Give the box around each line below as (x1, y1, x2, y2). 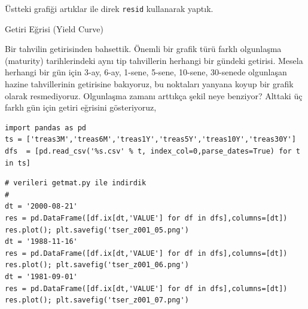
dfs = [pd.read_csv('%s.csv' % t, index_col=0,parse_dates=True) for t (5, 147, 300, 155)
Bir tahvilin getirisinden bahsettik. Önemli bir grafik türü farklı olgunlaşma (5, 42, 282, 55)
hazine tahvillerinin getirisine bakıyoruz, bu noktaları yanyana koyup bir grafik (5, 78, 294, 90)
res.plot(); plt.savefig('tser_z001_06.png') (5, 261, 189, 270)
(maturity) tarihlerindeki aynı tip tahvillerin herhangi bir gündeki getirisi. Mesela (5, 54, 303, 66)
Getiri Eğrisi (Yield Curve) (5, 22, 104, 35)
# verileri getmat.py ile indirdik (5, 179, 147, 188)
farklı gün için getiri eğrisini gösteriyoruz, (5, 101, 157, 114)
